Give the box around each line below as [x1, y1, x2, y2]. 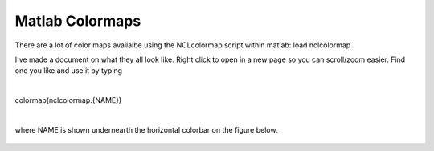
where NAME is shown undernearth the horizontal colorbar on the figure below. [14, 124, 278, 134]
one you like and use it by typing [14, 66, 123, 75]
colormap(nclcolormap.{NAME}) [14, 96, 122, 105]
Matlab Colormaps [14, 12, 141, 30]
